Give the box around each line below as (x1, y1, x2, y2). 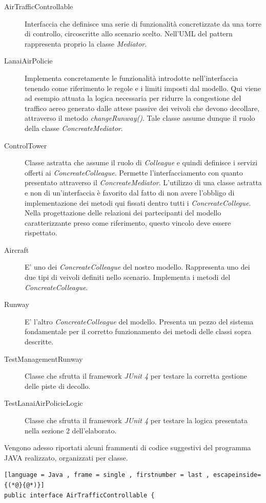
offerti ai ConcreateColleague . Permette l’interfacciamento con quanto (25, 167, 243, 178)
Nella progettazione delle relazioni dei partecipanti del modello (25, 207, 221, 218)
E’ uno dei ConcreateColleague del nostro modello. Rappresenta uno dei (25, 261, 250, 272)
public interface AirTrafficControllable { (4, 491, 155, 499)
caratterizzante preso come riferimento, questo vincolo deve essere (25, 217, 231, 228)
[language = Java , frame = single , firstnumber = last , (4, 471, 210, 479)
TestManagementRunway (4, 353, 83, 364)
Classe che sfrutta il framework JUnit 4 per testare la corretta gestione (25, 370, 247, 381)
